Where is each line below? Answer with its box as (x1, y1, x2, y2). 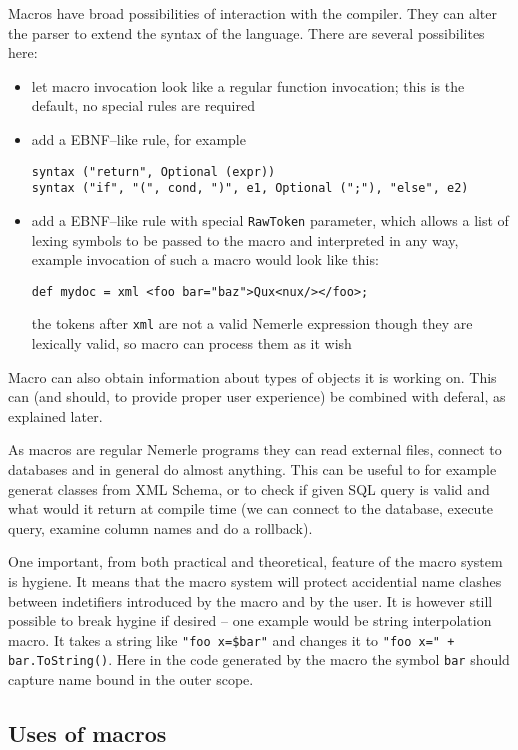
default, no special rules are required (31, 95, 255, 116)
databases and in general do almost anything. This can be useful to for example (8, 459, 497, 479)
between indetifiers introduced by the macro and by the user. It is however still (8, 590, 493, 611)
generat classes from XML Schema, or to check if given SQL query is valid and (8, 478, 490, 499)
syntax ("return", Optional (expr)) (31, 164, 276, 179)
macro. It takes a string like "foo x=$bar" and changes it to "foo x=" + (8, 629, 455, 650)
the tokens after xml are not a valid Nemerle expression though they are (31, 313, 473, 334)
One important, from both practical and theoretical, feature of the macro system (8, 551, 503, 572)
